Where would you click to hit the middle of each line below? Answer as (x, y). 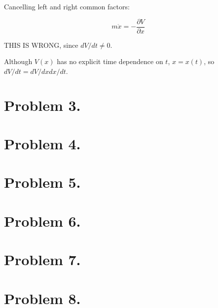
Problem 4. (42, 143)
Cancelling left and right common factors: (67, 6)
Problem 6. (42, 221)
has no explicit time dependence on (110, 61)
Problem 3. (42, 105)
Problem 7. (42, 259)
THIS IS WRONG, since (41, 45)
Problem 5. (42, 182)
